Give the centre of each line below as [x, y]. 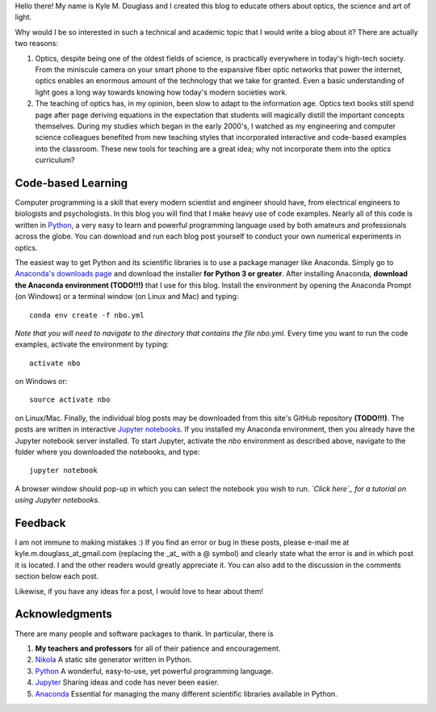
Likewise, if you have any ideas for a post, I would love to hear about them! [139, 591]
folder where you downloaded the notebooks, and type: [107, 452]
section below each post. [57, 576]
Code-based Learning [71, 183]
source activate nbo [70, 400]
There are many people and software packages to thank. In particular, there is [144, 634]
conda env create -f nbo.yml [87, 315]
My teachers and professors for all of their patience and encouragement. [158, 648]
